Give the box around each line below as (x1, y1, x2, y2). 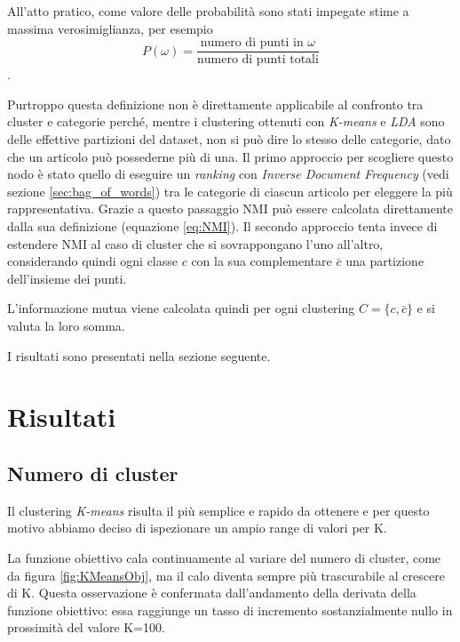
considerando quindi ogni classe (7, 252, 178, 270)
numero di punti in (200, 36, 304, 50)
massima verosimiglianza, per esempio (7, 19, 213, 37)
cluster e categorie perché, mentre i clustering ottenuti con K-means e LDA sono (7, 112, 445, 131)
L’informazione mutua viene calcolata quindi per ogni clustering (7, 299, 355, 317)
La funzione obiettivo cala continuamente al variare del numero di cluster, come (7, 548, 441, 566)
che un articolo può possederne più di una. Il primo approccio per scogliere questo (7, 147, 454, 165)
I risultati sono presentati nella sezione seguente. (7, 346, 271, 365)
